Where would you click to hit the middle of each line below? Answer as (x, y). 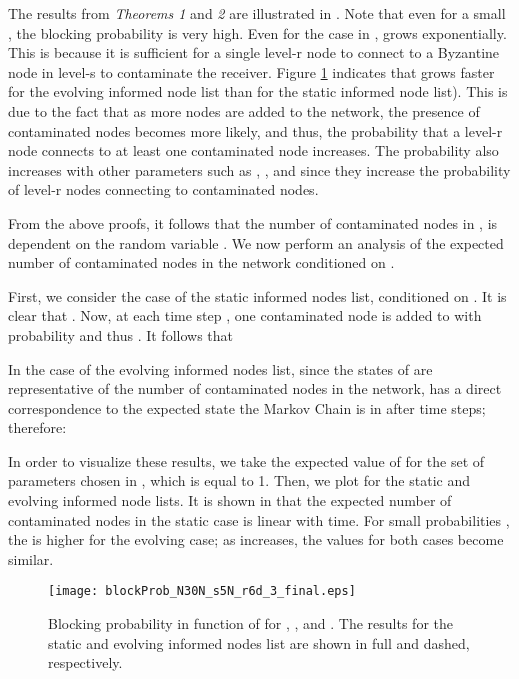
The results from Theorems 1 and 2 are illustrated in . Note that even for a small (257, 13)
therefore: (37, 427)
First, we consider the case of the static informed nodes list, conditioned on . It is (257, 295)
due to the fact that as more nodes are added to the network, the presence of (244, 110)
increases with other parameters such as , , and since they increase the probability (259, 169)
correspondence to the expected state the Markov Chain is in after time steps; (247, 407)
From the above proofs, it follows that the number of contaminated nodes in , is (253, 222)
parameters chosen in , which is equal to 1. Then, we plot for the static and (239, 480)
